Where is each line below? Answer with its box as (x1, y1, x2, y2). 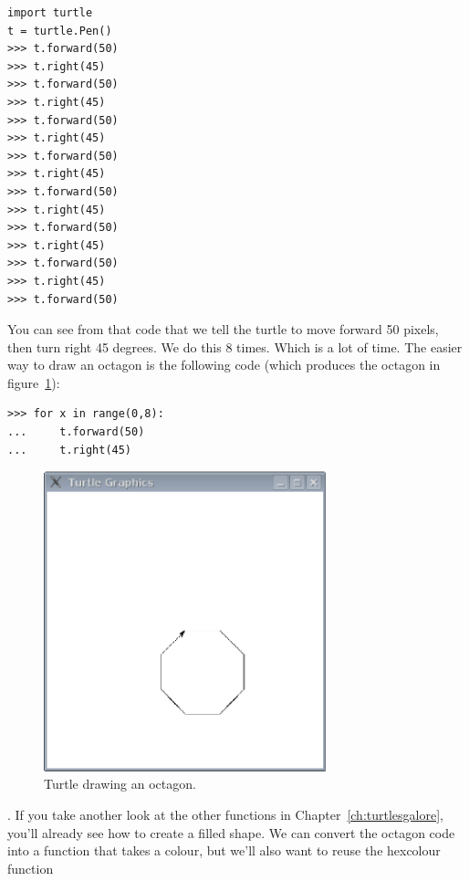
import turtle (7, 6, 93, 19)
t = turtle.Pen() (7, 24, 112, 37)
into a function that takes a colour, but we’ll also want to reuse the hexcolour (7, 841, 441, 860)
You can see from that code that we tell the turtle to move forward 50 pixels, (7, 320, 439, 339)
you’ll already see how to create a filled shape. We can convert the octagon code (7, 823, 455, 842)
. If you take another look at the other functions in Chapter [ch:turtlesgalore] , (7, 804, 443, 823)
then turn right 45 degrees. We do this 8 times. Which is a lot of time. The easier (7, 337, 463, 356)
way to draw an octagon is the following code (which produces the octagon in (7, 355, 441, 374)
